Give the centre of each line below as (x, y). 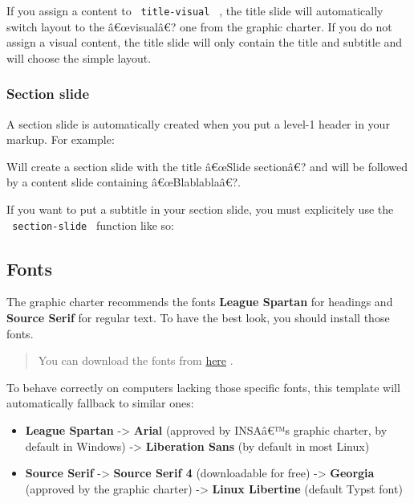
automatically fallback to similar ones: (100, 403)
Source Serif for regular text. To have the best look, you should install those (198, 318)
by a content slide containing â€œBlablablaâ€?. (124, 182)
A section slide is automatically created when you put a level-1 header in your (198, 123)
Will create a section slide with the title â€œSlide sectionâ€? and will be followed (207, 166)
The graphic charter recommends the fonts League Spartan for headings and (200, 302)
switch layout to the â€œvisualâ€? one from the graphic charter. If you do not (199, 26)
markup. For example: (61, 139)
